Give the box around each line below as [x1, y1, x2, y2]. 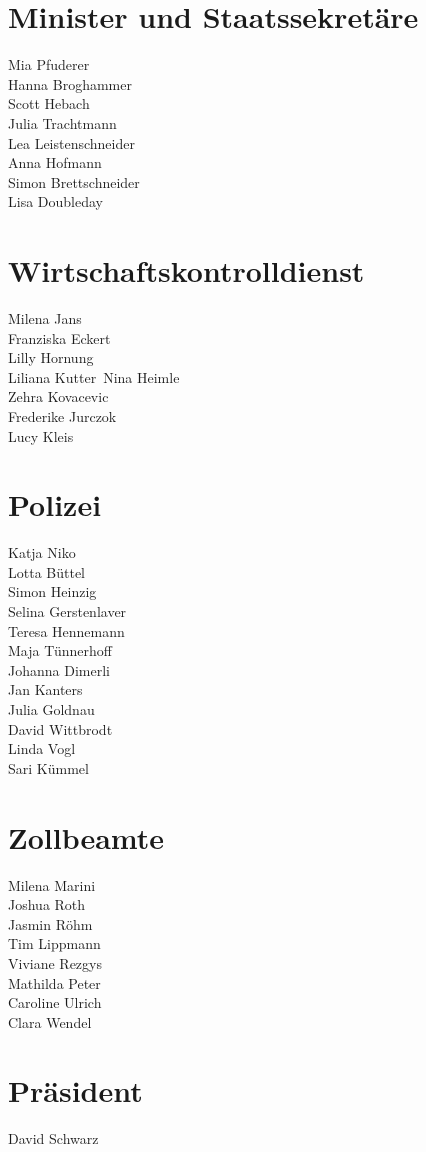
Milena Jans [8, 308, 82, 328]
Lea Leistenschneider [8, 132, 135, 153]
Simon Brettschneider [8, 171, 140, 192]
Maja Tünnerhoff [8, 640, 112, 661]
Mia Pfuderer [8, 54, 90, 75]
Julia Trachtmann [8, 112, 117, 133]
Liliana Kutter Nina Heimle [8, 366, 180, 387]
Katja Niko [8, 542, 76, 563]
